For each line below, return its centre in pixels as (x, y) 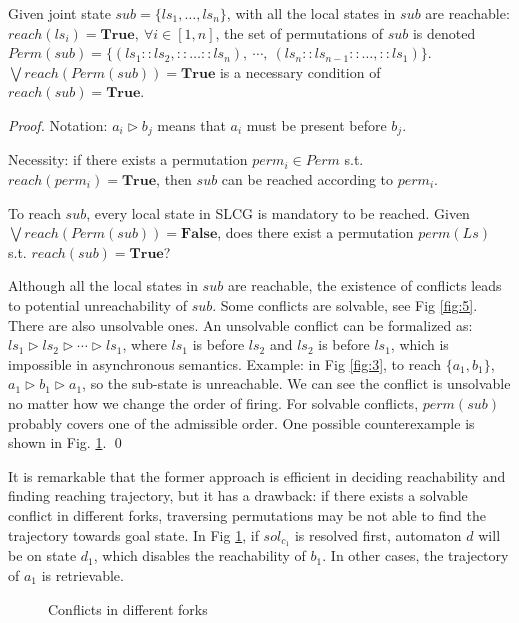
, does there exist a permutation (315, 232)
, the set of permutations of (299, 32)
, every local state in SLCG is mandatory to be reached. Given (278, 212)
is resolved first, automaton (378, 534)
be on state (42, 555)
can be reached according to (307, 179)
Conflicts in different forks (128, 608)
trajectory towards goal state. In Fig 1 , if (133, 534)
